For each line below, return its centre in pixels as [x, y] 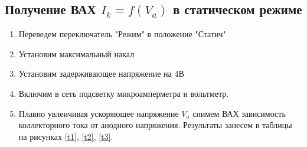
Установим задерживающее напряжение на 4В [101, 73]
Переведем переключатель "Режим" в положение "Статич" [122, 34]
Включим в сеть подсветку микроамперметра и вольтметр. [124, 93]
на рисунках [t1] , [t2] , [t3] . [66, 136]
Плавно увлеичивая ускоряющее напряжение [99, 113]
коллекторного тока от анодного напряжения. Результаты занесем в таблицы [155, 125]
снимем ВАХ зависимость [239, 113]
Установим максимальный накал [76, 53]
